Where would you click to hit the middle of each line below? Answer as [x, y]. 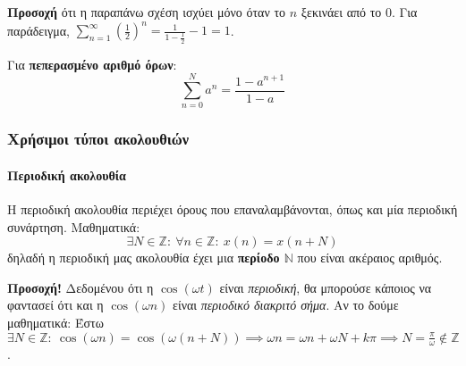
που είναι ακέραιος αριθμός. [370, 258]
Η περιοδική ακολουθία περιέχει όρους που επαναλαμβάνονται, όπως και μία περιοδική [233, 209]
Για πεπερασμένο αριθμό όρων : [92, 64]
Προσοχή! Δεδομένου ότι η [80, 287]
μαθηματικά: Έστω [55, 322]
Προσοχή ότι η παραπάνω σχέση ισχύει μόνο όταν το [147, 12]
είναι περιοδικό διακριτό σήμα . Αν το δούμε [286, 305]
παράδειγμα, [38, 30]
